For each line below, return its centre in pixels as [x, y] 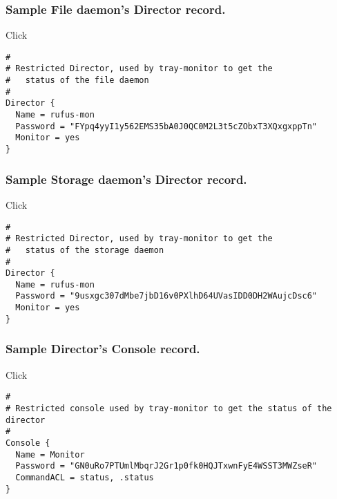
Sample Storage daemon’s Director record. [126, 179]
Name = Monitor [50, 454]
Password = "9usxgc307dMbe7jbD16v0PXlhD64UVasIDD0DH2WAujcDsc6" [166, 296]
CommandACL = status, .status [85, 477]
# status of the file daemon [77, 81]
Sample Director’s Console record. [103, 349]
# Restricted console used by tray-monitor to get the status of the [169, 408]
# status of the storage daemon [85, 250]
